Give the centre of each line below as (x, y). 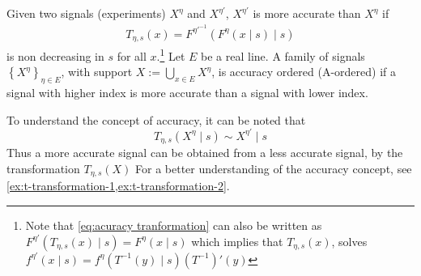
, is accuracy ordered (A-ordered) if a (304, 72)
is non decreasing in (55, 55)
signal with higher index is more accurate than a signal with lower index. (187, 93)
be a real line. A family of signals (283, 55)
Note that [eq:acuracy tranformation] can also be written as (174, 225)
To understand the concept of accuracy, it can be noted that (156, 119)
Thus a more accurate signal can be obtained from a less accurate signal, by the (205, 153)
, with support (97, 72)
